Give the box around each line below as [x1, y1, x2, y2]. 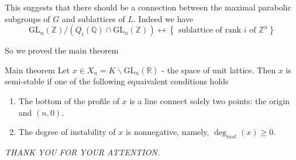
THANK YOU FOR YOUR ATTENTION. [5, 145, 160, 158]
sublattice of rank [178, 26, 242, 35]
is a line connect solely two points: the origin [129, 94, 290, 106]
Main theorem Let [5, 63, 70, 76]
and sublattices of [61, 12, 125, 24]
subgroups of [5, 12, 50, 24]
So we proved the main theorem [5, 44, 119, 56]
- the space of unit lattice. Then [161, 63, 276, 76]
